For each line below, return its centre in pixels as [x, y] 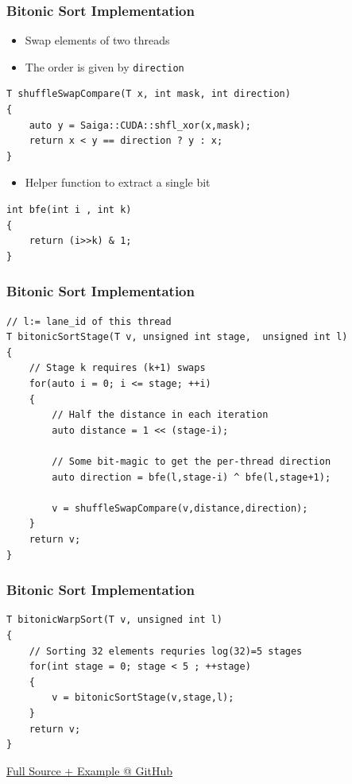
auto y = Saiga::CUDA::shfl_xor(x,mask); [140, 125]
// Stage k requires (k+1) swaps [117, 368]
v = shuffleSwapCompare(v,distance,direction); [180, 508]
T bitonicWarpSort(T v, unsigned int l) [115, 620]
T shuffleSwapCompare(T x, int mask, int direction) [149, 94]
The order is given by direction [104, 66]
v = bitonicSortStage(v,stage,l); [143, 698]
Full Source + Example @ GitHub [90, 770]
